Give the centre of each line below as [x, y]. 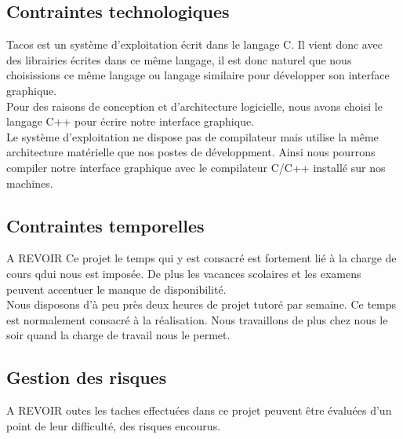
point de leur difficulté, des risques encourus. [114, 425]
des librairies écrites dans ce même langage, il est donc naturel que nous [179, 59]
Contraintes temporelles [105, 225]
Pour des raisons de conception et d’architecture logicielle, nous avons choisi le [194, 106]
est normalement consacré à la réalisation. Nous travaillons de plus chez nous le [197, 319]
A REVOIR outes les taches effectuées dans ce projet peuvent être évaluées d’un [199, 410]
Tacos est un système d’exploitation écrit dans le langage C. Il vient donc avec [194, 44]
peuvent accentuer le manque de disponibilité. [116, 289]
